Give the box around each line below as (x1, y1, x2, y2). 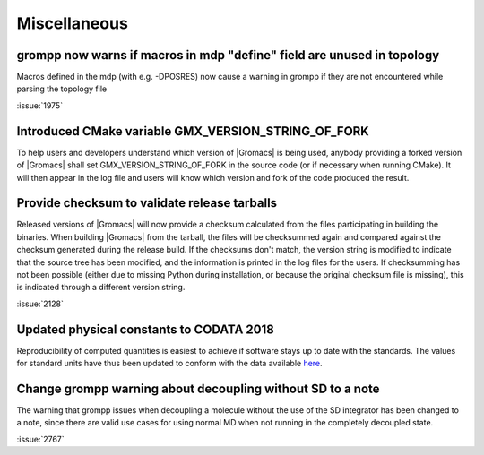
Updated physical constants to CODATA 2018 (16, 322, 275, 337)
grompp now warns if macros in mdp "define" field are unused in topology (16, 47, 440, 63)
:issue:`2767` (16, 434, 65, 444)
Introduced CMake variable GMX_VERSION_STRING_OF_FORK (16, 124, 369, 139)
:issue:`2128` (16, 298, 65, 309)
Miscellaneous (16, 13, 129, 33)
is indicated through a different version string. (16, 282, 186, 293)
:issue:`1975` (16, 99, 63, 111)
